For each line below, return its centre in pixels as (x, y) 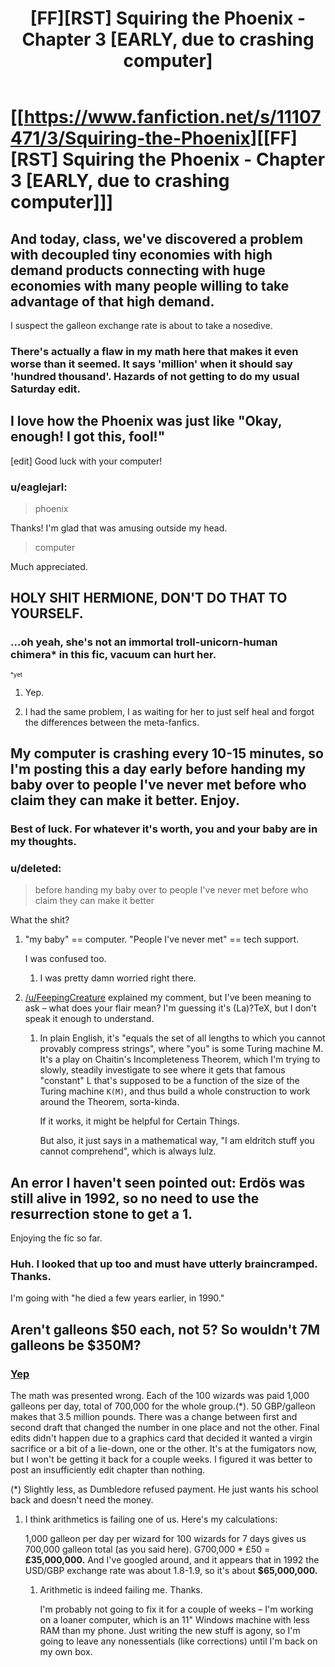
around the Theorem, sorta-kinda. (109, 1102)
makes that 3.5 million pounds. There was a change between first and (154, 1417)
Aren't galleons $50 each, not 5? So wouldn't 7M (165, 1329)
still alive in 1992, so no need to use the (135, 1198)
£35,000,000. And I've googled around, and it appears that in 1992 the (172, 1560)
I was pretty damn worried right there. (118, 978)
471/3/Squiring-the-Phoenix (130, 138)
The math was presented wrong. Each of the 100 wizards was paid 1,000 (160, 1396)
